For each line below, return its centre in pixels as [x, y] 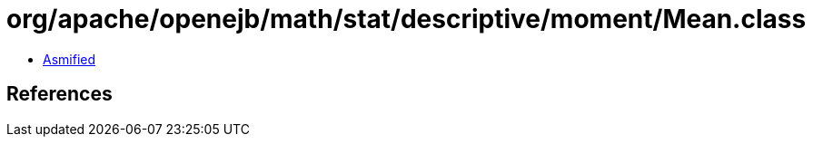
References [59, 94]
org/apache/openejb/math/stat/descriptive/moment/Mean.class [406, 19]
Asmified [69, 59]
